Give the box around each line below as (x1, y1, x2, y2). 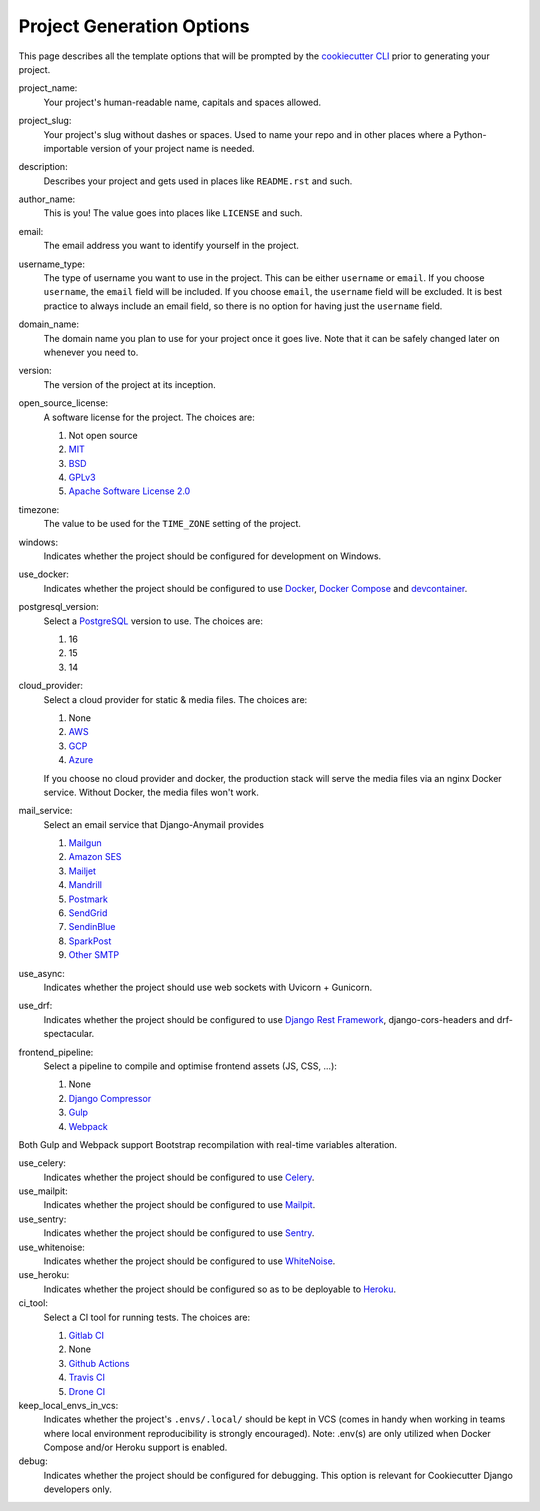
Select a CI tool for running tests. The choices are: (43, 1311, 251, 1323)
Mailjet (68, 865, 97, 877)
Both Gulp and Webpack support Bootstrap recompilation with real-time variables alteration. (18, 1138, 398, 1150)
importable (43, 142, 89, 154)
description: (18, 161, 69, 173)
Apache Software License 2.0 (68, 485, 191, 497)
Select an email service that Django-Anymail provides (43, 818, 265, 830)
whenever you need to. (43, 346, 139, 358)
